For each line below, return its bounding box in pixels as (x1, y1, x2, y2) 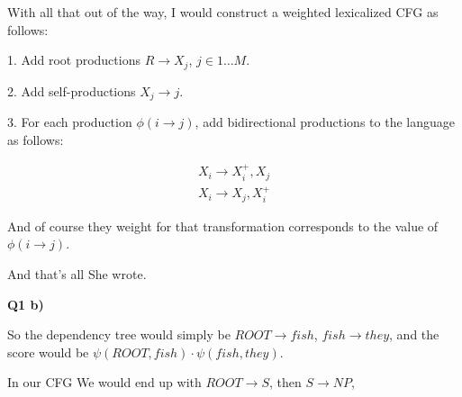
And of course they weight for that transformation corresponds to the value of (7, 216, 439, 235)
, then (269, 373, 302, 392)
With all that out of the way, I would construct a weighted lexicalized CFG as (7, 3, 439, 21)
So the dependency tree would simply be (7, 325, 231, 344)
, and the (389, 325, 439, 344)
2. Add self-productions (7, 81, 136, 100)
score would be (7, 342, 89, 361)
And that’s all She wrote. (7, 265, 147, 284)
